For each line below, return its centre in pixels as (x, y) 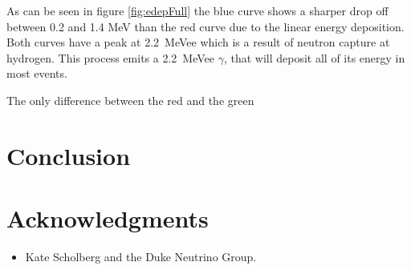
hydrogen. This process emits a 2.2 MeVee (110, 57)
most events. (37, 73)
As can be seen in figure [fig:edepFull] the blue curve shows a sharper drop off (197, 10)
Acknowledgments (108, 218)
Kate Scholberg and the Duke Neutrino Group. (141, 257)
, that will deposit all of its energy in (314, 57)
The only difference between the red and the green (130, 100)
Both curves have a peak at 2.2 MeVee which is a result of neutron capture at (198, 42)
